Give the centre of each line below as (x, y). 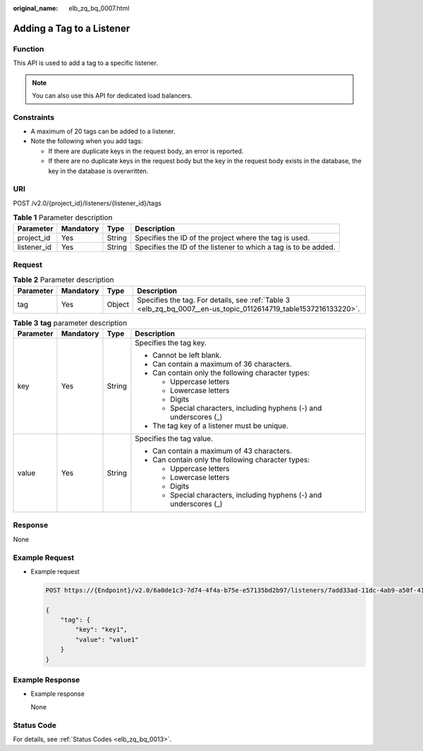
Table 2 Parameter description (63, 280)
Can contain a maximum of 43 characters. (222, 451)
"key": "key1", (102, 630)
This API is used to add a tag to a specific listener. (86, 63)
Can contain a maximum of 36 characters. (222, 364)
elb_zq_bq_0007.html (99, 8)
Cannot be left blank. (187, 355)
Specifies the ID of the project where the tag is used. (222, 238)
